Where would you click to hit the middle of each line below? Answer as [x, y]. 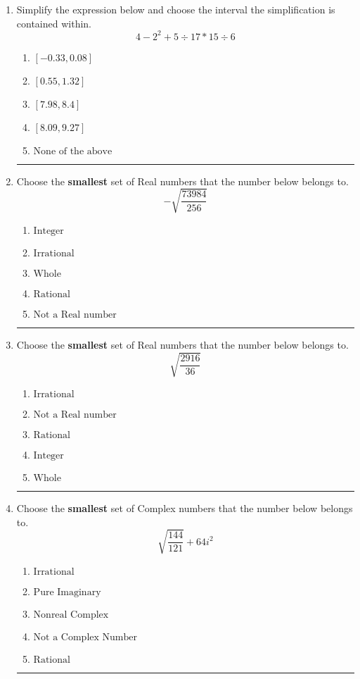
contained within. [54, 23]
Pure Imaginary [67, 592]
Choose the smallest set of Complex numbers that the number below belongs [185, 507]
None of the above [73, 151]
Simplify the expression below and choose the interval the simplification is [176, 9]
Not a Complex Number [85, 637]
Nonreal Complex [71, 615]
